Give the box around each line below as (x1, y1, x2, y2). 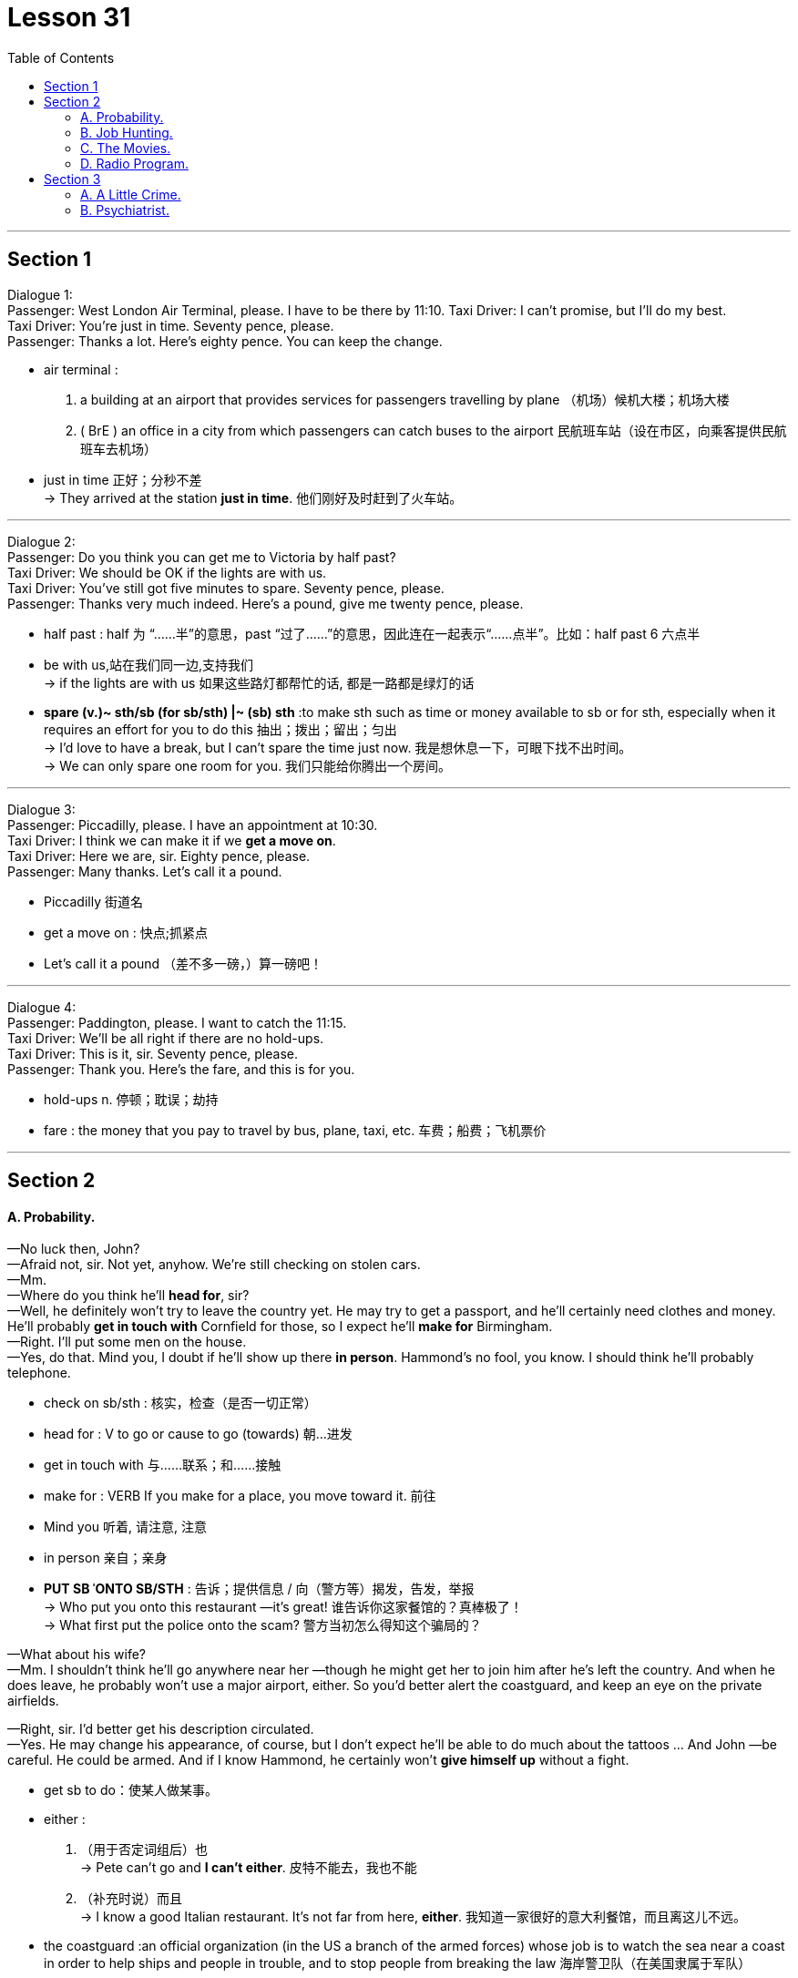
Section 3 (44, 170, 101, 187)
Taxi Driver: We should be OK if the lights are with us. (7, 564, 327, 580)
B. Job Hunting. (80, 124, 173, 140)
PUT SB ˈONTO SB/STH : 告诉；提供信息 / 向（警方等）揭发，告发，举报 (44, 1581, 475, 1597)
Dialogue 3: (7, 801, 76, 817)
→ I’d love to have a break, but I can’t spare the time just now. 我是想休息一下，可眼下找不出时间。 (44, 739, 632, 755)
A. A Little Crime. (80, 186, 181, 202)
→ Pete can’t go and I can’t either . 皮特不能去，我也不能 (80, 1860, 417, 1876)
